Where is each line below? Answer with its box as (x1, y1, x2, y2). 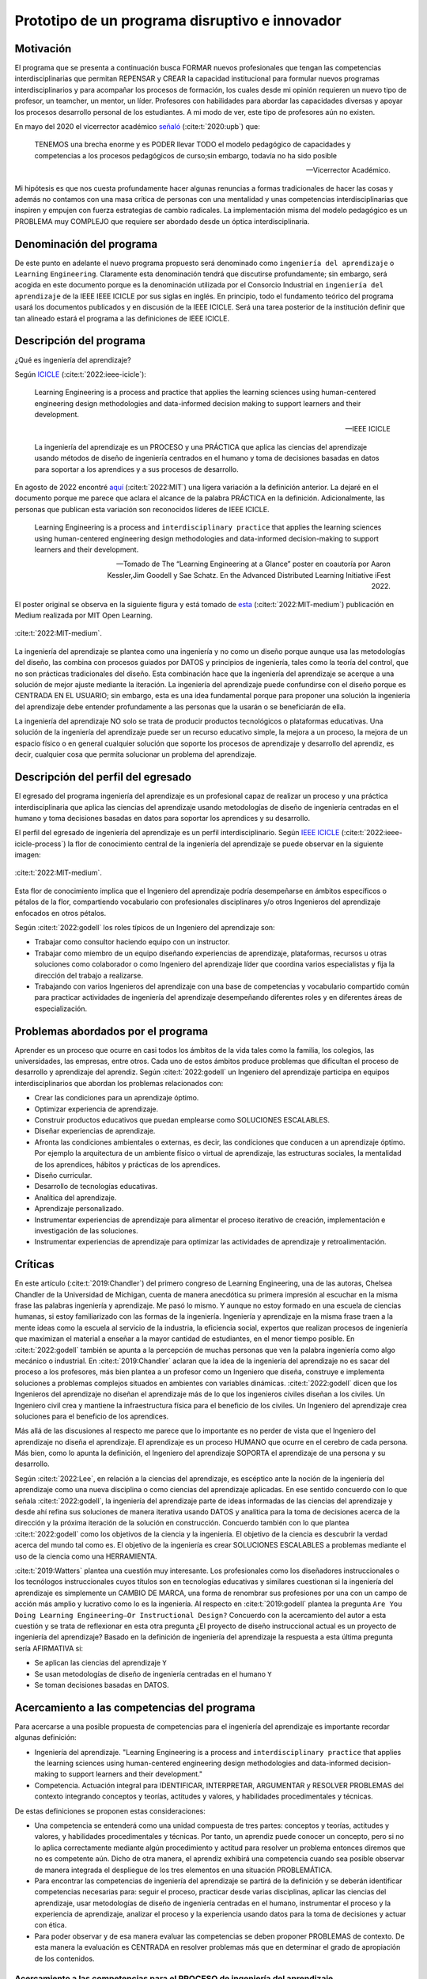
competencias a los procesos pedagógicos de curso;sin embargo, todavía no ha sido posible (34, 150, 338, 160)
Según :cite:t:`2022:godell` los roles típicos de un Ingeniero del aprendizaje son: (14, 923, 276, 933)
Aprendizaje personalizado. (34, 1204, 124, 1214)
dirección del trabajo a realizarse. (34, 971, 144, 980)
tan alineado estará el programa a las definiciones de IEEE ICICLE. (14, 313, 229, 323)
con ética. (34, 1920, 67, 1930)
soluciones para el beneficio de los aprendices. (14, 1411, 169, 1421)
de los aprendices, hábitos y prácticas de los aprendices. (34, 1160, 221, 1169)
